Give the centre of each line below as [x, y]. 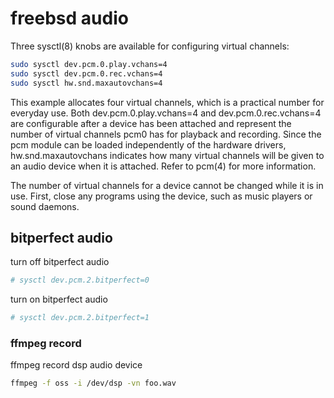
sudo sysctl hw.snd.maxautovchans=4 [86, 83]
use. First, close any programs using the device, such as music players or [161, 196]
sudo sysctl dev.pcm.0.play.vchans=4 [89, 64]
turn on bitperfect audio [59, 299]
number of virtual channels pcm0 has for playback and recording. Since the [166, 134]
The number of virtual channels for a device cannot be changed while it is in [167, 185]
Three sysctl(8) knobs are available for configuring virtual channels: [150, 46]
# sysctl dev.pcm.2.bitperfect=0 [80, 280]
